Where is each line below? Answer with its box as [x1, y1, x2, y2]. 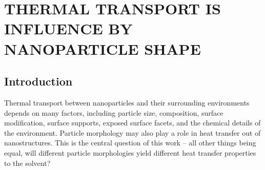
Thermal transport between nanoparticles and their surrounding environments [4, 97, 250, 108]
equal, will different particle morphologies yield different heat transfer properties [4, 147, 256, 158]
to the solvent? [4, 157, 51, 168]
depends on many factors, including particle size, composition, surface [4, 107, 223, 118]
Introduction [4, 73, 73, 89]
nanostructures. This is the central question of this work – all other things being [4, 137, 256, 148]
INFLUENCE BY [4, 18, 133, 39]
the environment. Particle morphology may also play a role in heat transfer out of [4, 127, 261, 138]
